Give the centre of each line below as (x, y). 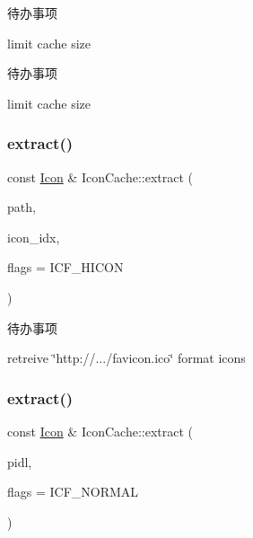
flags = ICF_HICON (65, 267)
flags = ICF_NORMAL (73, 492)
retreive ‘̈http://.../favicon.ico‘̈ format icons (126, 358)
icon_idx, (34, 237)
